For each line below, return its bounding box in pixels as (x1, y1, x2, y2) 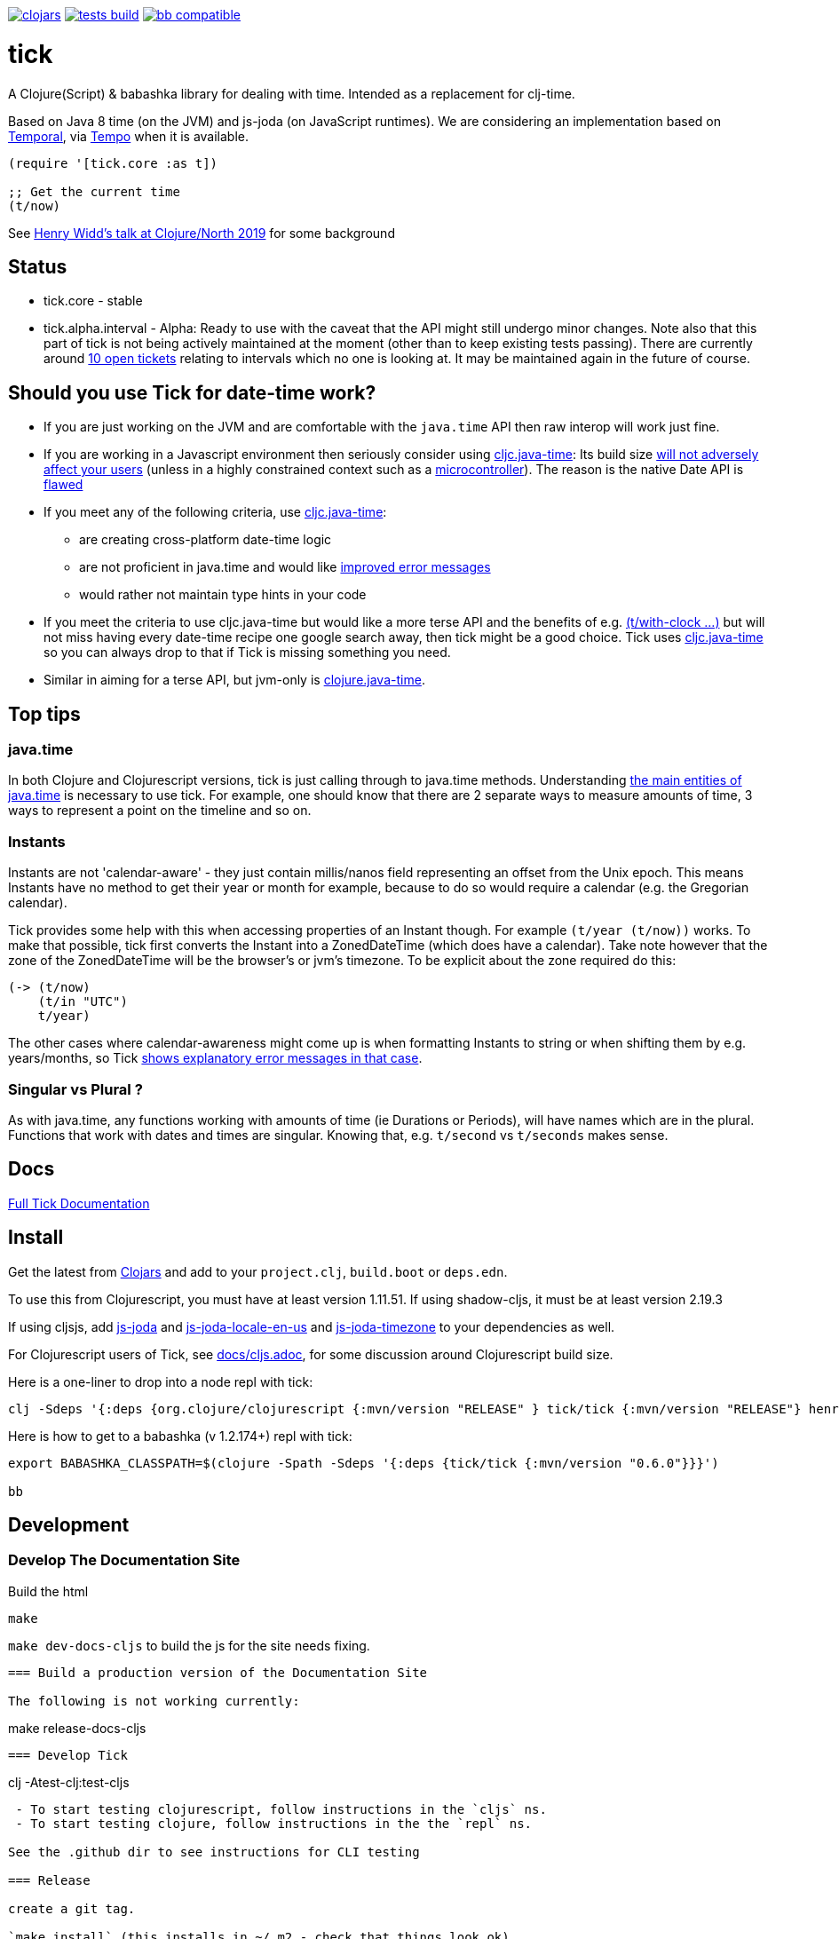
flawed (44, 477, 83, 493)
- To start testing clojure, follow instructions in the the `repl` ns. (15, 1816, 533, 1831)
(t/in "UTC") (37, 994, 128, 1009)
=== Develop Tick (8, 1747, 128, 1762)
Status (8, 255, 67, 278)
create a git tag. (8, 1901, 136, 1916)
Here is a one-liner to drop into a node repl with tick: (8, 1373, 313, 1389)
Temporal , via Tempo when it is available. (8, 128, 249, 144)
